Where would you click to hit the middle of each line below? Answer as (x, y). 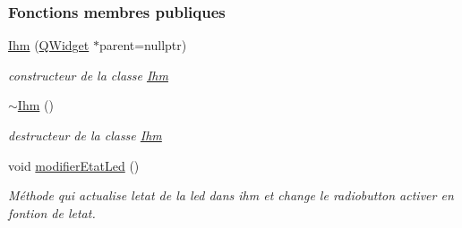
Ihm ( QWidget (49, 45)
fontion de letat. (52, 212)
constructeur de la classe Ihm (88, 75)
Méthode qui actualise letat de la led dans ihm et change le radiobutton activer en (231, 195)
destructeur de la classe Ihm (85, 135)
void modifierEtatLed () (74, 165)
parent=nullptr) (143, 45)
